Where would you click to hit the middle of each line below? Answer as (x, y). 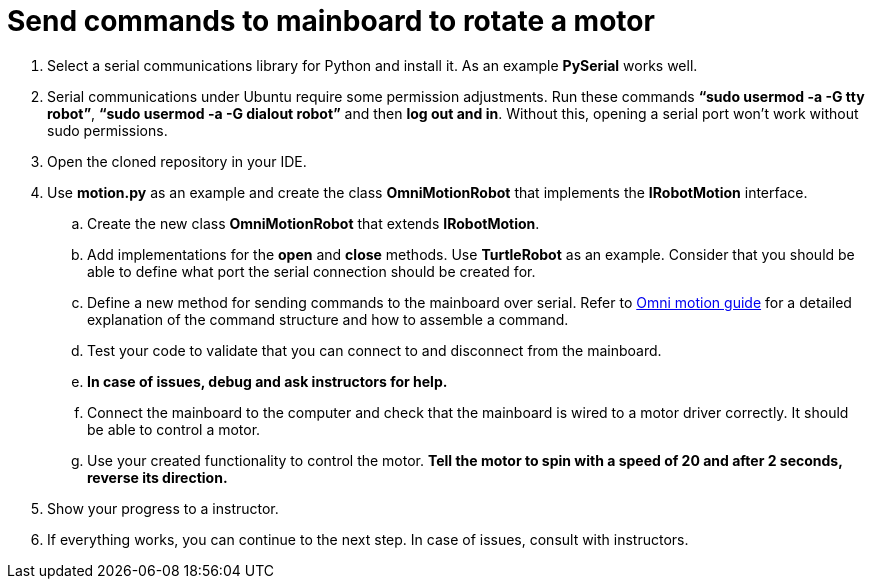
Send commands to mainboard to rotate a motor (331, 21)
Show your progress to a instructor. (163, 508)
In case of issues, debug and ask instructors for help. (267, 381)
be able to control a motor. (174, 429)
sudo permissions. (107, 130)
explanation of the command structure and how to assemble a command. (328, 319)
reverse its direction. (157, 477)
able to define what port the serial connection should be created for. (311, 271)
